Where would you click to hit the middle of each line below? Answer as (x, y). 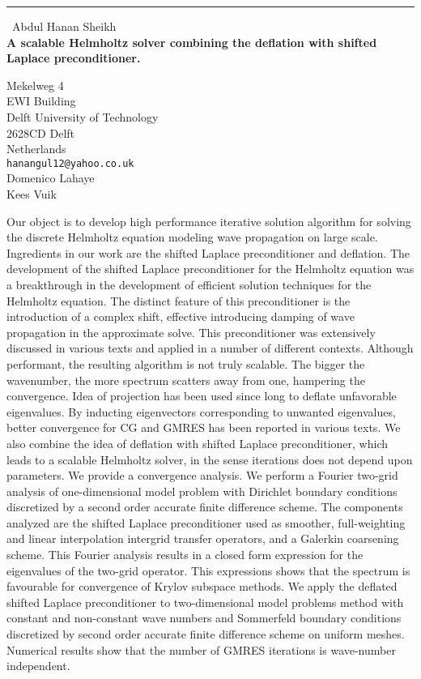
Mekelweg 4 (35, 85)
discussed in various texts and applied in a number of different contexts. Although (210, 348)
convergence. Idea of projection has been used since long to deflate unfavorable (202, 396)
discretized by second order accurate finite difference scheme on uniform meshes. (206, 634)
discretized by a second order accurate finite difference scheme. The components (205, 507)
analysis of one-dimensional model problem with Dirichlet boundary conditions (202, 491)
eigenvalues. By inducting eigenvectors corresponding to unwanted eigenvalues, (201, 411)
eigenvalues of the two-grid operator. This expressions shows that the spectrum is (208, 570)
